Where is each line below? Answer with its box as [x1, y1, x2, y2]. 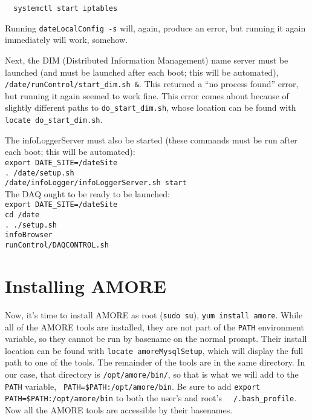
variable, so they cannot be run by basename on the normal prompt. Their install [5, 332, 307, 345]
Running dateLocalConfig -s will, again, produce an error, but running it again [5, 21, 306, 34]
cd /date [5, 211, 40, 220]
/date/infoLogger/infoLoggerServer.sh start [5, 179, 187, 188]
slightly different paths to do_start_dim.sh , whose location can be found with [5, 101, 296, 114]
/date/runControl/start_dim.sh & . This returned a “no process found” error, [5, 77, 299, 90]
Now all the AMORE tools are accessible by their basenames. [5, 404, 233, 416]
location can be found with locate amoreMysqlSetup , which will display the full [5, 344, 304, 356]
